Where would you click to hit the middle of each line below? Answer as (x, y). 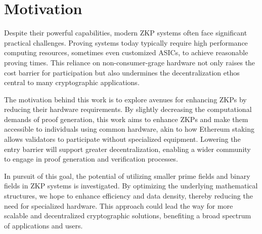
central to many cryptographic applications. (72, 82)
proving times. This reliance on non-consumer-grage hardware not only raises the (130, 62)
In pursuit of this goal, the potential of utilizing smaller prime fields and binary (127, 175)
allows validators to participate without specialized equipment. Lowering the (122, 139)
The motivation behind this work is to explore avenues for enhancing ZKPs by (125, 99)
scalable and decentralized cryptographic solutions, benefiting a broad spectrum (128, 216)
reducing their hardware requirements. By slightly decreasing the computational (128, 109)
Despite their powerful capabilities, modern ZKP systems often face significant (126, 33)
